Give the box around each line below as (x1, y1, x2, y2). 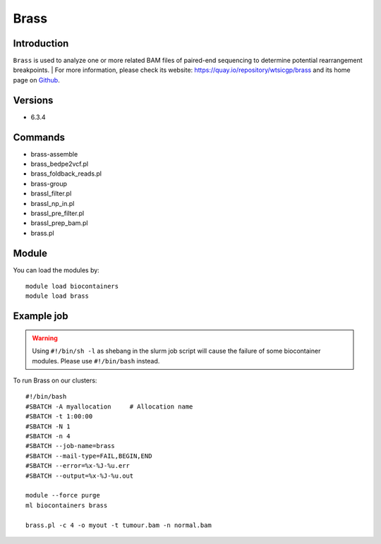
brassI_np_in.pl (30, 199, 75, 207)
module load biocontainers (25, 282, 119, 291)
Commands (13, 131, 66, 143)
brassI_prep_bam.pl (30, 219, 88, 227)
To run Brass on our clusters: (13, 376, 97, 385)
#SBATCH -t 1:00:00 (25, 413, 93, 421)
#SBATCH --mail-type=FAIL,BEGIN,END (25, 452, 152, 460)
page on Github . (13, 75, 60, 84)
